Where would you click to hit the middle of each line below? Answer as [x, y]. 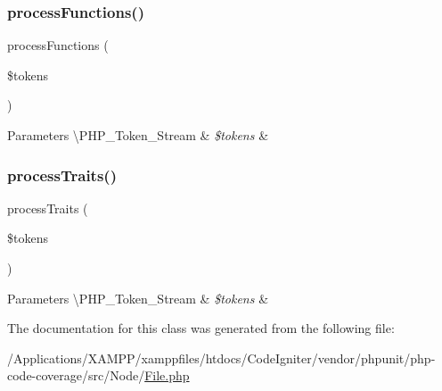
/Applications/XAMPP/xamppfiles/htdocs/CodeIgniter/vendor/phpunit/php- [221, 358]
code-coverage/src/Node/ [76, 375]
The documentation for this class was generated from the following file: [201, 328]
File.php [167, 375]
